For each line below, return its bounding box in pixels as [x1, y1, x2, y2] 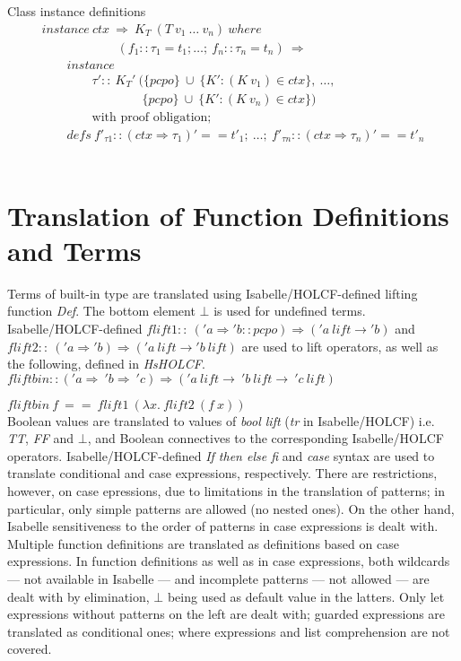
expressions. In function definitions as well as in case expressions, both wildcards [7, 552, 450, 570]
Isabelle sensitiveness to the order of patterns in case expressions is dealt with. [7, 517, 439, 535]
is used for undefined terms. [213, 301, 366, 320]
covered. [7, 639, 52, 658]
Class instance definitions [7, 2, 146, 20]
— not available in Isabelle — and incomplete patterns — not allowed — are [7, 570, 430, 588]
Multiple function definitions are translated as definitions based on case [7, 534, 399, 552]
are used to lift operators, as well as [241, 336, 439, 355]
